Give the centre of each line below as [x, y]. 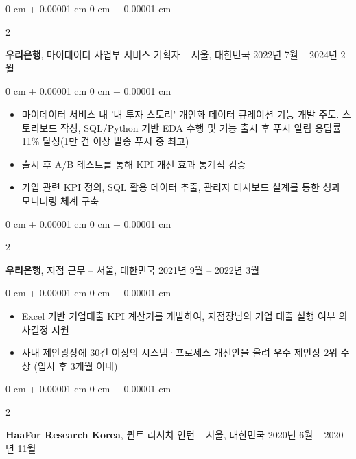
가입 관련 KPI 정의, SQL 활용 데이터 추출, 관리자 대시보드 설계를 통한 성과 [181, 187]
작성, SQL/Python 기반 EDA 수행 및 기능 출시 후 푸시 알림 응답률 [201, 127]
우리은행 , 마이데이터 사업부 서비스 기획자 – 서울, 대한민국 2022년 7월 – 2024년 [171, 55]
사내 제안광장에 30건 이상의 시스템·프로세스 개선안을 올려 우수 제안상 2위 [180, 352]
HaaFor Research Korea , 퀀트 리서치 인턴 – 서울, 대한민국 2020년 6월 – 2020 [175, 435]
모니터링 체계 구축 [60, 200]
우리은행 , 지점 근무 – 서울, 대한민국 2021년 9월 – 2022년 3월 [133, 269]
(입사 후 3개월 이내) [76, 365]
